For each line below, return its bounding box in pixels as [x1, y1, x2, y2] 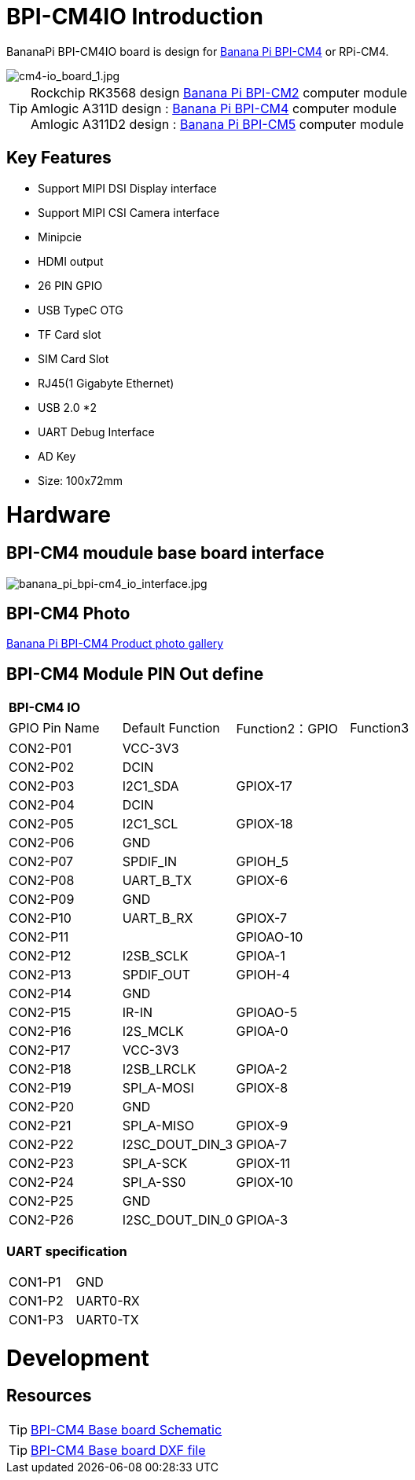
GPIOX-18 [236, 816, 293, 832]
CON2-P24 [9, 1174, 75, 1191]
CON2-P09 [9, 891, 75, 908]
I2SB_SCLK [122, 948, 189, 964]
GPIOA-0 [236, 1023, 288, 1040]
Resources [6, 1386, 92, 1406]
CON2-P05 [9, 816, 74, 832]
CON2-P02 [9, 759, 75, 776]
